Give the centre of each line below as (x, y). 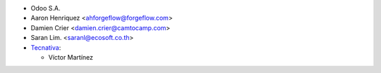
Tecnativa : (46, 47)
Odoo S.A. (46, 8)
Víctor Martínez (71, 57)
